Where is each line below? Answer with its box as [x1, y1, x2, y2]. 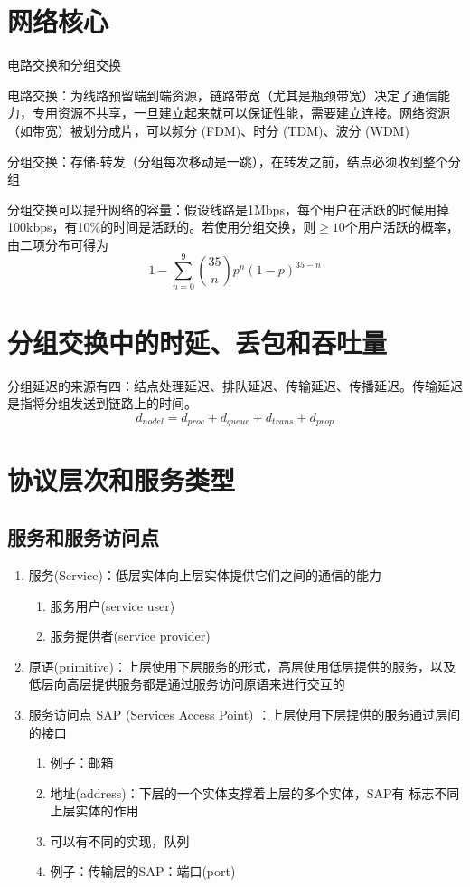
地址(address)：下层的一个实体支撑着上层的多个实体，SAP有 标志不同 [50, 783, 460, 802]
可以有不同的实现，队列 [50, 831, 190, 850]
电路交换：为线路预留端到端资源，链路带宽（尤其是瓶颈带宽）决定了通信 [7, 85, 437, 104]
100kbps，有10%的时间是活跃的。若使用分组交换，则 [7, 217, 316, 236]
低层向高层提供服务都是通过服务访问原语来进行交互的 [28, 674, 345, 693]
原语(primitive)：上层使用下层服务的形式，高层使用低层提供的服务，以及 [28, 656, 456, 675]
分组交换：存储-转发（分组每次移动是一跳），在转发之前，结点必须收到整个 [7, 151, 448, 170]
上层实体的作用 [50, 801, 139, 820]
